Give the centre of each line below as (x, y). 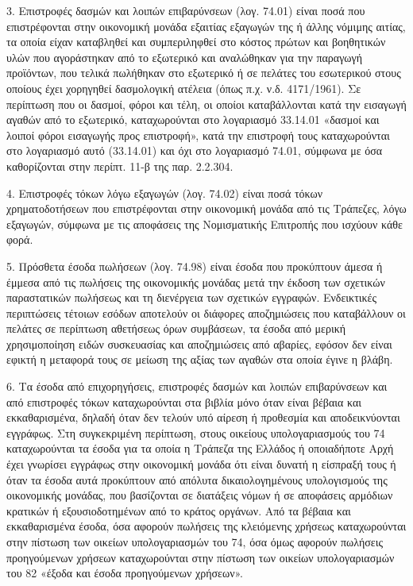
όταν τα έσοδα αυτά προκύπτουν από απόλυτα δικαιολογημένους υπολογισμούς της (197, 479)
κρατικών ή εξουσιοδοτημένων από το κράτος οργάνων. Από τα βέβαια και (179, 510)
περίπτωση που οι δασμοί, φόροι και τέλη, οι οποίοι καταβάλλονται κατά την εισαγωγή (206, 104)
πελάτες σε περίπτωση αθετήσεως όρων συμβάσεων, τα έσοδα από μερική (176, 328)
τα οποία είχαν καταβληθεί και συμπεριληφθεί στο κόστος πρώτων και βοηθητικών (196, 42)
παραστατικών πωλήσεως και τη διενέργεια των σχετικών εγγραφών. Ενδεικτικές (191, 297)
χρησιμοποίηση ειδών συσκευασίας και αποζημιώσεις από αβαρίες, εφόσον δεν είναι (199, 343)
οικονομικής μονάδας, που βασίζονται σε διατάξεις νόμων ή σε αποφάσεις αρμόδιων (200, 495)
